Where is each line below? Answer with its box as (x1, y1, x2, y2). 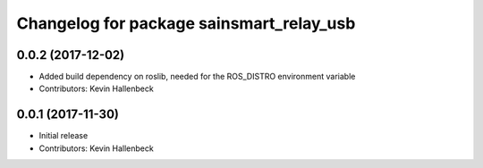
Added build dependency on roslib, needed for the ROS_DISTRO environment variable (38, 71, 356, 82)
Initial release (38, 130, 89, 141)
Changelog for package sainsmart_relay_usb (16, 13, 356, 33)
